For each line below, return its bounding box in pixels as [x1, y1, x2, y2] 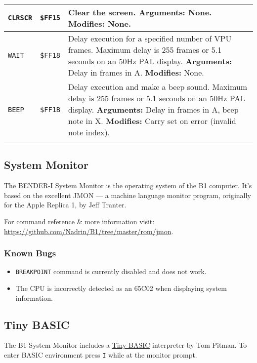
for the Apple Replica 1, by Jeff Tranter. [4, 200, 127, 210]
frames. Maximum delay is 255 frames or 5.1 [68, 44, 222, 55]
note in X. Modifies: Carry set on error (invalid [68, 115, 236, 126]
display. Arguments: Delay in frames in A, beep [68, 104, 239, 115]
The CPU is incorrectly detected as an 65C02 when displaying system [15, 283, 227, 293]
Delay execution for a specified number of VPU [68, 33, 232, 44]
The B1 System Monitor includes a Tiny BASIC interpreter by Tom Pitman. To [4, 340, 247, 350]
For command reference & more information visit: [4, 216, 155, 226]
